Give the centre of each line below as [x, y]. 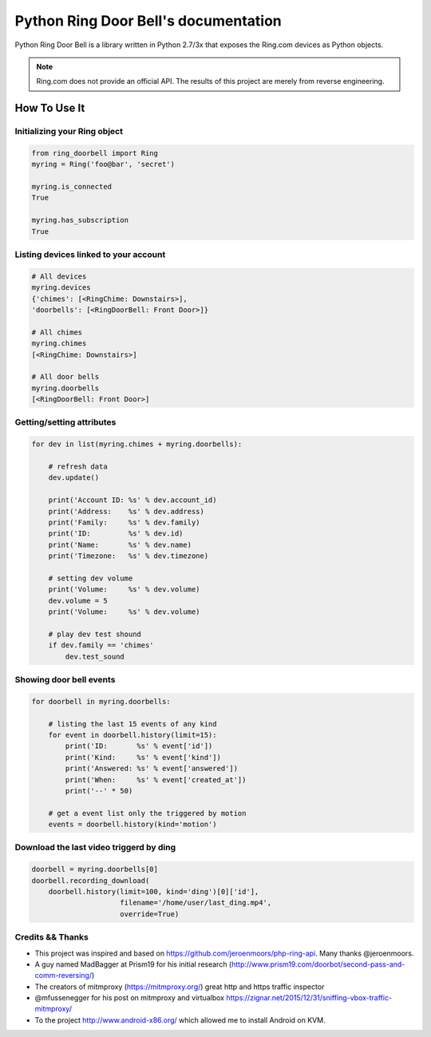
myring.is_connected [71, 187]
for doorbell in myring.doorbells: [101, 701]
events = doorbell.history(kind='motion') [132, 825]
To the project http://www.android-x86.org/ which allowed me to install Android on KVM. [180, 1020]
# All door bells [65, 377]
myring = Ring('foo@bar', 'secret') [103, 164]
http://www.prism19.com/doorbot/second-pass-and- [318, 964]
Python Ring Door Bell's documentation [148, 21]
